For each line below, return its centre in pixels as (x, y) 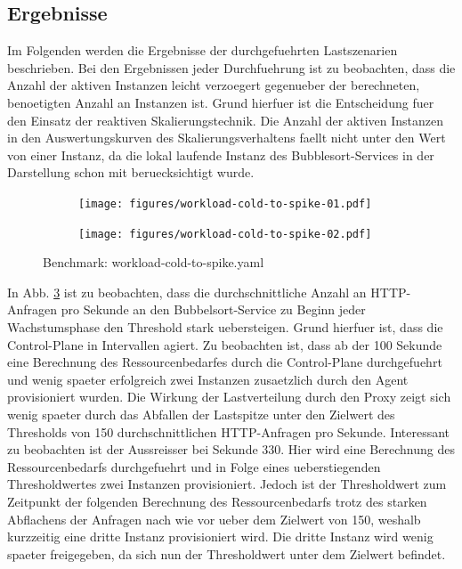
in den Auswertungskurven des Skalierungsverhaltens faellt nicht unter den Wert (227, 138)
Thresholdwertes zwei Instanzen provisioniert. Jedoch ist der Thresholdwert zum (227, 484)
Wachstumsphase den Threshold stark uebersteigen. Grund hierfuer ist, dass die (225, 327)
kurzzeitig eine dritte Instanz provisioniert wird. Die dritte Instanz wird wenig (220, 536)
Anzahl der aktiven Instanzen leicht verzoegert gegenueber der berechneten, (214, 85)
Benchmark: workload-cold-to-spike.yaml (154, 262)
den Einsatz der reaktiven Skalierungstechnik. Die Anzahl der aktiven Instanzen (226, 120)
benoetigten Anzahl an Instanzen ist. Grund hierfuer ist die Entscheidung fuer (221, 102)
